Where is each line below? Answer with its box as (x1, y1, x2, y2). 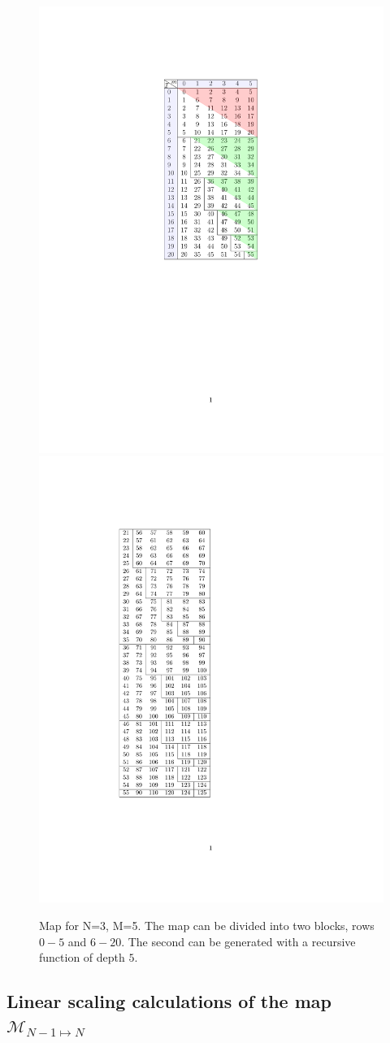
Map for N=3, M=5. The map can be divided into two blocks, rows (39, 916, 375, 933)
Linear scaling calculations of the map (6, 989, 331, 1014)
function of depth (39, 949, 125, 966)
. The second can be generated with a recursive (121, 932, 356, 950)
